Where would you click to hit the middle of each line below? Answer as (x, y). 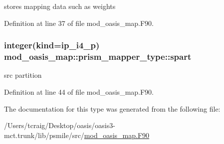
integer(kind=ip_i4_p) (52, 45)
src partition (23, 75)
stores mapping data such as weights (60, 6)
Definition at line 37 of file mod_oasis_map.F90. (79, 23)
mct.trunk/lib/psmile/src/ (44, 135)
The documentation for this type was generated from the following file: (112, 108)
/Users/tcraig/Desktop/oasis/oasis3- (60, 125)
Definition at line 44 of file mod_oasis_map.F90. (79, 91)
